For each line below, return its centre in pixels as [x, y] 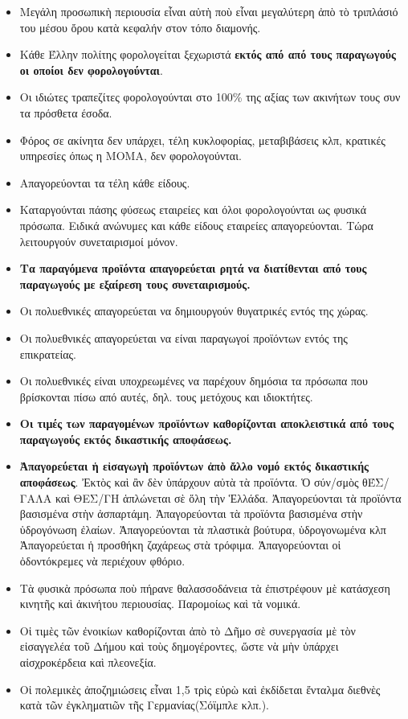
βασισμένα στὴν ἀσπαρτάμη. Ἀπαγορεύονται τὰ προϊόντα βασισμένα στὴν [191, 514]
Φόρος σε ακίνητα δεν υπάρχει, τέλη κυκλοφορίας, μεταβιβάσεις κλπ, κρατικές [202, 140]
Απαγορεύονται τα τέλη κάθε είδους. [105, 182]
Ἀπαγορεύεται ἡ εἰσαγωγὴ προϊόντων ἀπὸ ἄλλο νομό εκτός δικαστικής [194, 466]
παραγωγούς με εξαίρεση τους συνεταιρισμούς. [135, 283]
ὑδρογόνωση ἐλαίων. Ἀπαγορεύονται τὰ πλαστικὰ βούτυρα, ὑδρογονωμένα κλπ [203, 529]
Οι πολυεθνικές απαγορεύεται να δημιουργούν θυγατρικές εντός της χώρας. [194, 311]
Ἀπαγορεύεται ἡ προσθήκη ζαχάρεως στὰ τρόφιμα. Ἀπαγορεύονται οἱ [180, 545]
